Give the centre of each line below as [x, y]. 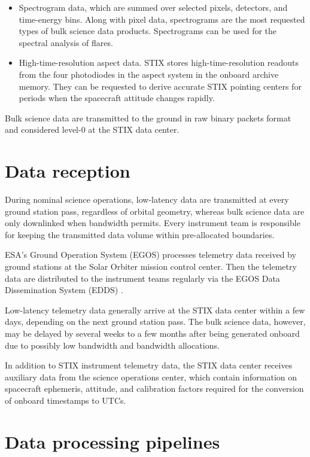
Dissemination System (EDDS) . [64, 290]
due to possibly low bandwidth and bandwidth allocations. [112, 345]
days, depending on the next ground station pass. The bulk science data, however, [155, 322]
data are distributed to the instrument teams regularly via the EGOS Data [142, 278]
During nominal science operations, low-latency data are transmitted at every [147, 199]
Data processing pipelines [113, 441]
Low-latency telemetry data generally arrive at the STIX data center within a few [155, 310]
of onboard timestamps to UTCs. [66, 400]
